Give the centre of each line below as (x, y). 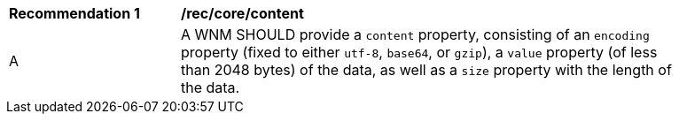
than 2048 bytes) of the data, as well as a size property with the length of (426, 70)
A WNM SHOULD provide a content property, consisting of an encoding (415, 34)
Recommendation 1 (74, 13)
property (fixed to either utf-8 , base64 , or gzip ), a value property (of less (419, 52)
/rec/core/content (242, 13)
